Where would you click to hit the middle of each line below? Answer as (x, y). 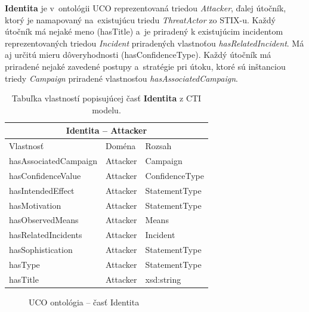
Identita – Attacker (106, 130)
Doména (121, 146)
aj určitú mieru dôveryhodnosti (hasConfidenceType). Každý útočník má (138, 55)
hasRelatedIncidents (46, 235)
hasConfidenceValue (45, 175)
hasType (24, 264)
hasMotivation (35, 205)
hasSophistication (41, 250)
